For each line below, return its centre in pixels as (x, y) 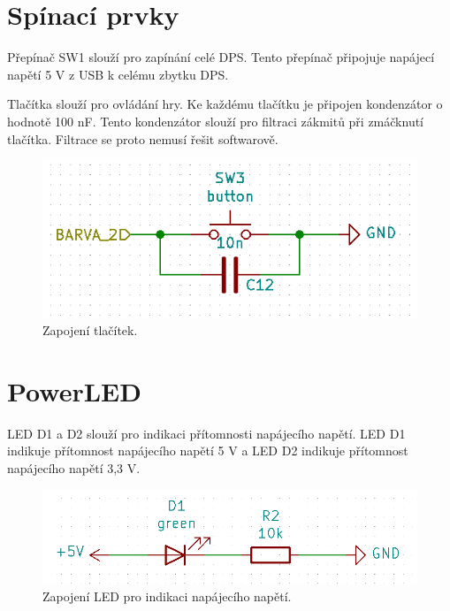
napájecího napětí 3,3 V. (74, 468)
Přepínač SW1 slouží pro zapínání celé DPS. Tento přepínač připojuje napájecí (221, 57)
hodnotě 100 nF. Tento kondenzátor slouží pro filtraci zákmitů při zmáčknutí (216, 121)
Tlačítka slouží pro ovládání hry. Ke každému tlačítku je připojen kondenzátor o (225, 104)
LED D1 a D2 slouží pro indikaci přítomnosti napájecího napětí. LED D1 (206, 433)
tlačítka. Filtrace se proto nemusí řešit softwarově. (143, 138)
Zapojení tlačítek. (90, 330)
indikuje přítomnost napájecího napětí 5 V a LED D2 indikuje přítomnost (208, 451)
